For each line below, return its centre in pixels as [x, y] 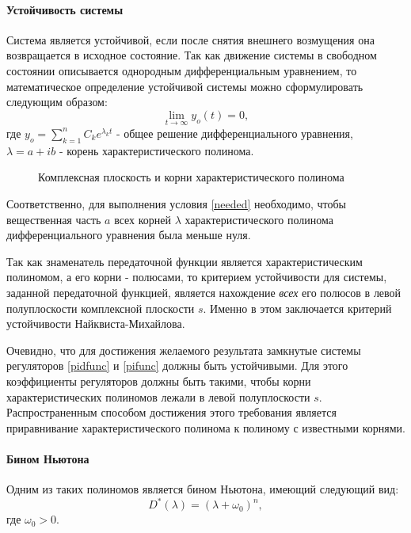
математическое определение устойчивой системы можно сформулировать [185, 86]
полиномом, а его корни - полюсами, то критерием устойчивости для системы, [197, 277]
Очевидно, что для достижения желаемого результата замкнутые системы [184, 350]
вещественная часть [54, 219]
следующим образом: [57, 102]
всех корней [143, 219]
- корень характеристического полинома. [156, 150]
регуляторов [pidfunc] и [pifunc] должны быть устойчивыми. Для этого [177, 365]
